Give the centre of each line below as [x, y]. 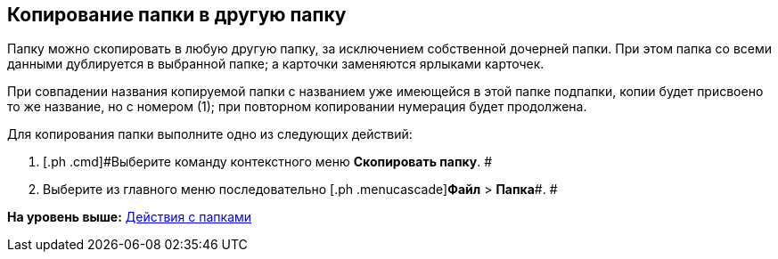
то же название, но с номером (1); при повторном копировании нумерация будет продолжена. [297, 107]
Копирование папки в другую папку [177, 15]
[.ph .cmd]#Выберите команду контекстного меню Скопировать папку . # [268, 162]
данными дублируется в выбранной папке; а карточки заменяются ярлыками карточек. [276, 64]
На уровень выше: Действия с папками [130, 217]
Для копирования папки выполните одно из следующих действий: [210, 134]
